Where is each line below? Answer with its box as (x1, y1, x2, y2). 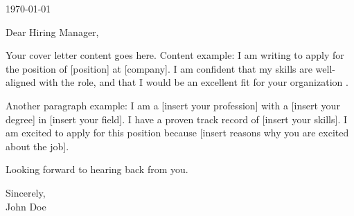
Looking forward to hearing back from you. (6, 162, 188, 177)
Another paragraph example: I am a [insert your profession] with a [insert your (6, 98, 340, 112)
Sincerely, (6, 185, 46, 199)
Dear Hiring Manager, (6, 24, 99, 39)
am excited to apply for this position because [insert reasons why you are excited (6, 125, 349, 140)
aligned (6, 75, 36, 89)
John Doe (6, 199, 46, 213)
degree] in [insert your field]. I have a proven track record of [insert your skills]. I (6, 111, 347, 126)
